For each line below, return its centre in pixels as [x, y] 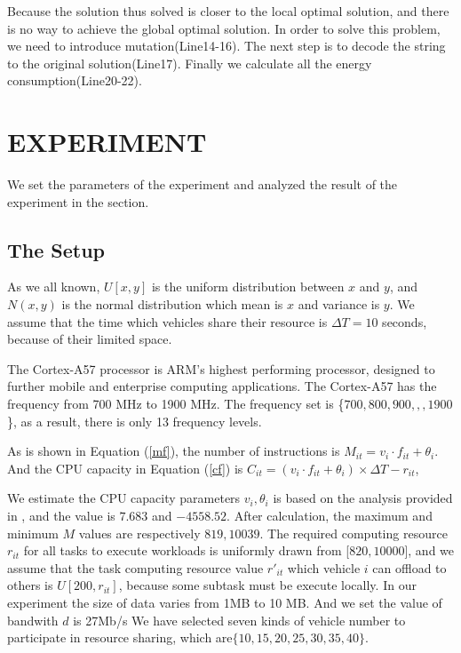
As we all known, [54, 287]
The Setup [56, 249]
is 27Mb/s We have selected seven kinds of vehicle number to [239, 620]
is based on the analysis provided [363, 498]
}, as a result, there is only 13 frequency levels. [135, 421]
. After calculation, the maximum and [330, 516]
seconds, [405, 321]
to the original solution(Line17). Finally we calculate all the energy [190, 63]
